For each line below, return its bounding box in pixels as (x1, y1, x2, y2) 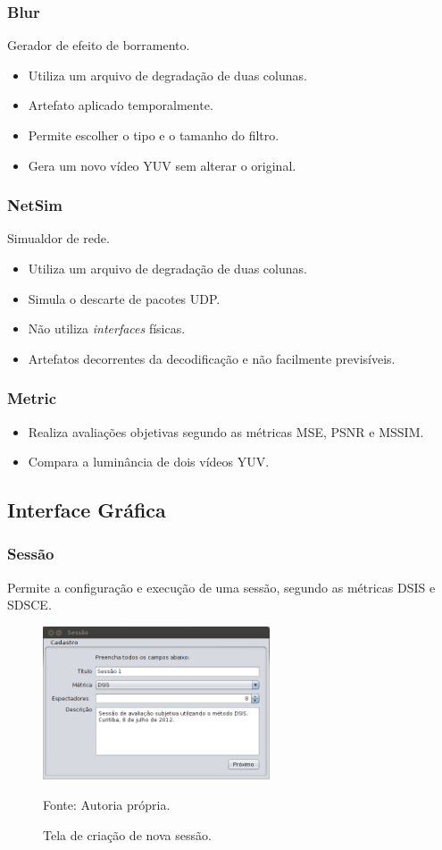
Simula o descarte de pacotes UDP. (28, 289, 221, 307)
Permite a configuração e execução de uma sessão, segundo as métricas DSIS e (7, 577, 436, 596)
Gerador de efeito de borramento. (7, 36, 190, 55)
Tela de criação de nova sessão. (43, 825, 212, 844)
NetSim (7, 194, 63, 216)
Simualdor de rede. (7, 229, 110, 248)
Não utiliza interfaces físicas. (28, 319, 186, 338)
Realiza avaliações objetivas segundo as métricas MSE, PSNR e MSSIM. (28, 422, 424, 441)
